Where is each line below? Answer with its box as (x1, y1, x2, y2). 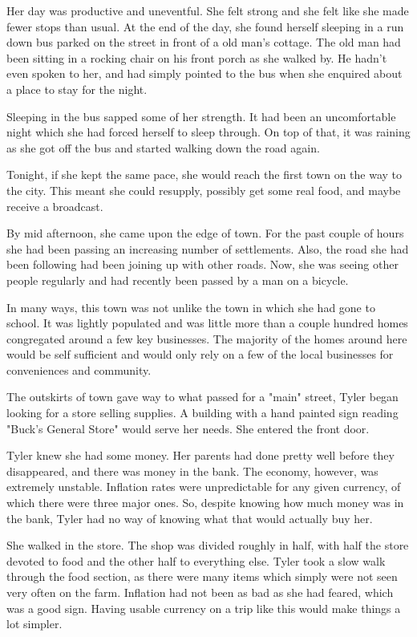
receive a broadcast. (6, 197, 103, 214)
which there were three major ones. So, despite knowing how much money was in (6, 494, 404, 511)
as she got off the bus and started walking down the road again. (6, 139, 320, 156)
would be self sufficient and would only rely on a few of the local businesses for (6, 346, 394, 363)
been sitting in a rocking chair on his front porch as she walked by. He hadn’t (6, 49, 387, 66)
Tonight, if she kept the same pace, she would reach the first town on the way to (6, 166, 403, 183)
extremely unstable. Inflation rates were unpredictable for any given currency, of (6, 478, 401, 495)
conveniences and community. (6, 361, 152, 378)
